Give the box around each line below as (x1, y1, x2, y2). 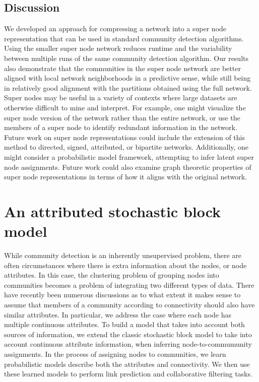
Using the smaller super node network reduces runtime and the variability (4, 43, 232, 53)
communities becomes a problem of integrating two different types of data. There (4, 279, 254, 290)
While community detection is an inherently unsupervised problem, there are (4, 250, 242, 261)
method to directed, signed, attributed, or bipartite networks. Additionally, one (4, 142, 248, 152)
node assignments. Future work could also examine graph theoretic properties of (4, 161, 251, 172)
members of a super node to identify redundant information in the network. (4, 122, 237, 133)
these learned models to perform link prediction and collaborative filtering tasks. (4, 368, 252, 379)
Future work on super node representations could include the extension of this (4, 132, 245, 142)
